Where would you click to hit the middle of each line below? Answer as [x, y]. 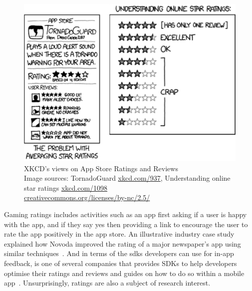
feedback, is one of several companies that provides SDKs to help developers [121, 263]
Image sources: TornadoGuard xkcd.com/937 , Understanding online [127, 178]
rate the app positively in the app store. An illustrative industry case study [119, 234]
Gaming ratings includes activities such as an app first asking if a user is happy [126, 214]
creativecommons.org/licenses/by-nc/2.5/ [87, 197]
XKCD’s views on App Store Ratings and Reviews [101, 168]
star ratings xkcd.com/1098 [66, 187]
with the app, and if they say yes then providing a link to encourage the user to [126, 224]
